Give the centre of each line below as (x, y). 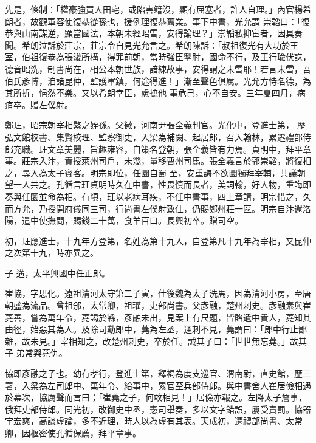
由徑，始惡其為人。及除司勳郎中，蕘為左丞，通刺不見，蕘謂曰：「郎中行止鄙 (156, 329)
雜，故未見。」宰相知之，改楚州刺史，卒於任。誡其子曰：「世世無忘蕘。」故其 (156, 341)
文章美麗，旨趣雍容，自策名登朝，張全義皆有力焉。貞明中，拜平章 (179, 149)
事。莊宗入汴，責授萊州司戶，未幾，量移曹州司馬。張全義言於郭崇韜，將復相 (158, 161)
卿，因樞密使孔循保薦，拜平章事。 (73, 433)
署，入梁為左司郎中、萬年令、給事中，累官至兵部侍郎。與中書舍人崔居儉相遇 (158, 385)
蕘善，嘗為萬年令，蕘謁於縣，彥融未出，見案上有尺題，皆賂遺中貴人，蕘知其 (158, 317)
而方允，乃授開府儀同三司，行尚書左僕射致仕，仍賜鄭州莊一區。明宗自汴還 (154, 208)
